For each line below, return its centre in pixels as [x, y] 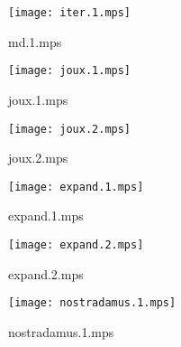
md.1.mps [35, 41]
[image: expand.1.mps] [76, 187]
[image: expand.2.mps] [76, 245]
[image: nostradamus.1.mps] [92, 303]
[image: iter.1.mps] [70, 13]
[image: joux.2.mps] [70, 129]
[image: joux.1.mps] [70, 71]
